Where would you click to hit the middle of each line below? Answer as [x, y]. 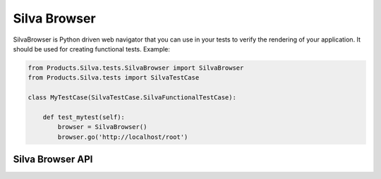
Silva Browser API [53, 160]
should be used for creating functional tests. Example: [92, 49]
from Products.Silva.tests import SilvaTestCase [114, 78]
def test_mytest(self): [84, 117]
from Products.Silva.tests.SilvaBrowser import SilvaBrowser [136, 68]
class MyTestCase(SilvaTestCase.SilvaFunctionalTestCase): [132, 98]
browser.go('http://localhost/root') [123, 137]
